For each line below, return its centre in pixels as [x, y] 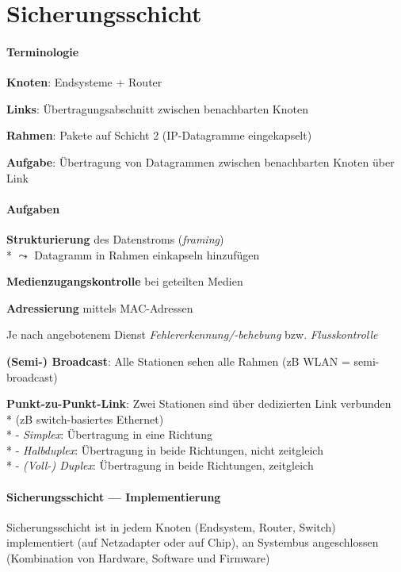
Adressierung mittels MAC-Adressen [100, 307]
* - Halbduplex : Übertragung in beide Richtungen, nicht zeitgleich [165, 449]
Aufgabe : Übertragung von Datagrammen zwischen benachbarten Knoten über [200, 161]
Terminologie [43, 51]
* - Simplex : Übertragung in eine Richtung [109, 434]
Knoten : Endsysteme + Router [84, 82]
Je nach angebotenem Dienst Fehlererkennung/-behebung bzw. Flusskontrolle [192, 334]
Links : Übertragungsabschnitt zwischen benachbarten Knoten [157, 108]
